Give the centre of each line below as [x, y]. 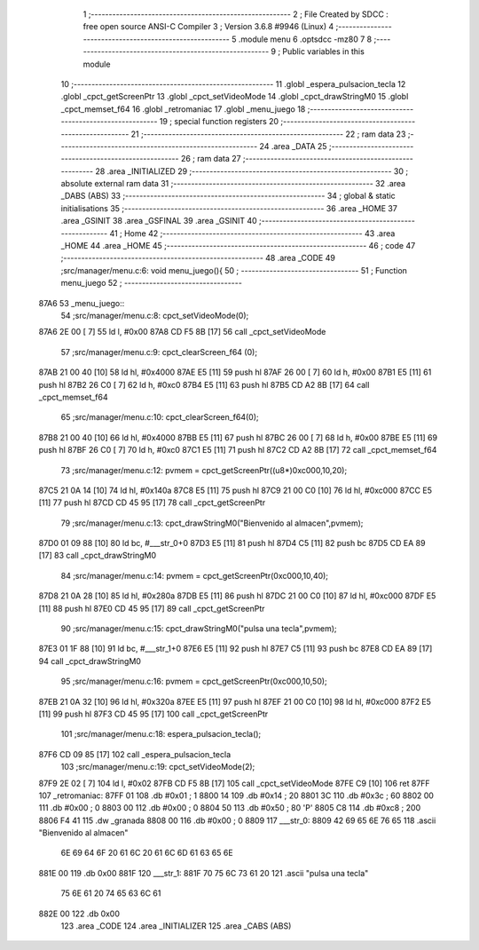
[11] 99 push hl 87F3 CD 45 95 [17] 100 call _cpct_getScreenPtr [153, 714]
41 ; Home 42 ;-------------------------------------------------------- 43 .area [252, 233]
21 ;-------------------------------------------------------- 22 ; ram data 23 [268, 134]
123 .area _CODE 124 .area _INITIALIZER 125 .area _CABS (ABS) [176, 926]
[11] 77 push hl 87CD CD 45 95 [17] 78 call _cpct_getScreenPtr [152, 503]
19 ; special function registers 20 [219, 122]
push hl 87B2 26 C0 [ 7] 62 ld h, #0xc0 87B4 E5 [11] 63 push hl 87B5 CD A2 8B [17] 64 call [204, 384]
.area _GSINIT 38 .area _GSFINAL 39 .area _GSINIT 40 [159, 221]
